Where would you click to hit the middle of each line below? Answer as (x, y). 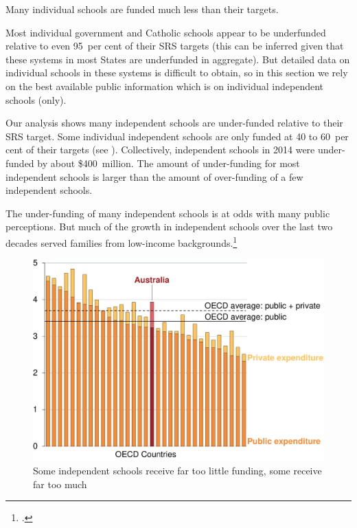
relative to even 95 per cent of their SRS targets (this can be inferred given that (175, 46)
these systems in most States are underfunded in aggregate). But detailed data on (178, 59)
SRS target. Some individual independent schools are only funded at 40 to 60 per (177, 136)
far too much (60, 484)
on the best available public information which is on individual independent (165, 86)
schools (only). (36, 99)
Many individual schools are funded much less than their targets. (142, 9)
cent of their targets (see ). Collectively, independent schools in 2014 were (160, 150)
